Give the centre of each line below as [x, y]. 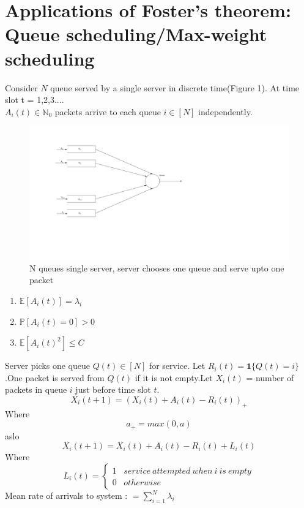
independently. [225, 111]
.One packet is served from [55, 377]
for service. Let [177, 366]
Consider [21, 87]
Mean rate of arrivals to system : [66, 495]
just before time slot [113, 389]
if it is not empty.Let [174, 377]
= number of [270, 377]
